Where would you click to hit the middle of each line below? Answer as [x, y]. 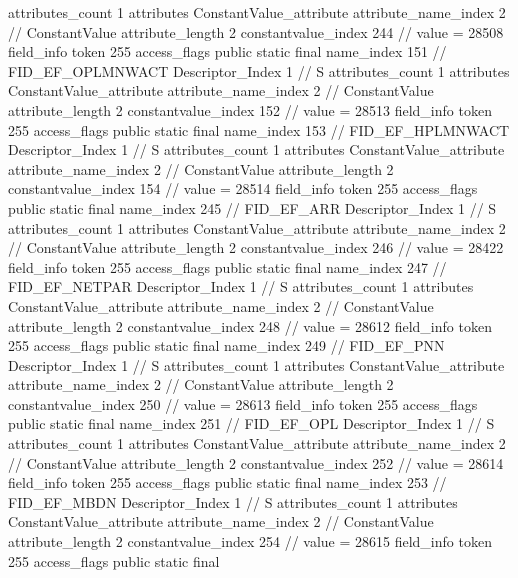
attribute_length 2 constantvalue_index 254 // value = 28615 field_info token [250, 541]
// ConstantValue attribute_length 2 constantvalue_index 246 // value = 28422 [256, 247]
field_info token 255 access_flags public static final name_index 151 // [227, 51]
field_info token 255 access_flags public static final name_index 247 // [227, 266]
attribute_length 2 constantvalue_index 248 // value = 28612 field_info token [250, 325]
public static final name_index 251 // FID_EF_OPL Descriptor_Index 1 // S [251, 423]
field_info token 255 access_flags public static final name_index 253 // [227, 482]
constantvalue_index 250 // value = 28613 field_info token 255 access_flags [243, 403]
